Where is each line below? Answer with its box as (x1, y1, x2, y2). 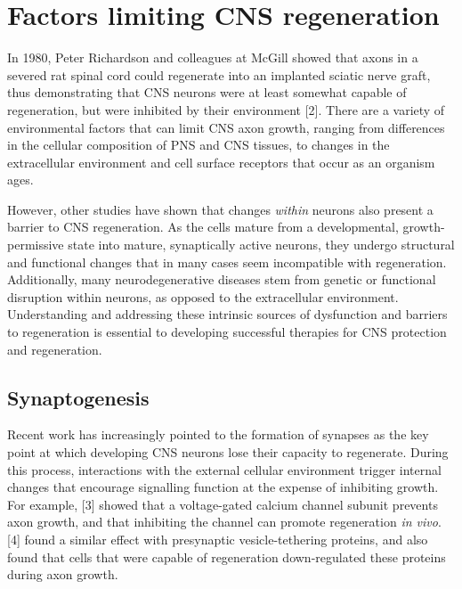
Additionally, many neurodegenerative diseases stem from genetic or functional (7, 270, 436, 289)
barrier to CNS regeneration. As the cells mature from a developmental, (7, 217, 399, 236)
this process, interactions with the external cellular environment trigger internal (7, 460, 442, 479)
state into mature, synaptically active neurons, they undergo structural (68, 235, 455, 254)
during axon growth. (7, 565, 118, 584)
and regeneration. (7, 339, 102, 358)
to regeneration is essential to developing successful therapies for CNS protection (7, 323, 447, 341)
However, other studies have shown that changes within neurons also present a (7, 200, 434, 218)
